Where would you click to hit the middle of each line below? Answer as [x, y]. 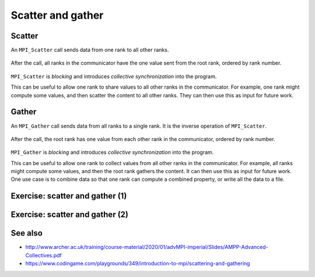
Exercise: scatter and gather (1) [69, 196]
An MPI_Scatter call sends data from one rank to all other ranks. [90, 50]
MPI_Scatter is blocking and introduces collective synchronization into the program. [114, 76]
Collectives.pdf [44, 255]
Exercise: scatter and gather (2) [69, 215]
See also [27, 233]
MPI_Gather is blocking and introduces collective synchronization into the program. [112, 152]
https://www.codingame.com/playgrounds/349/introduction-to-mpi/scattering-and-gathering [138, 264]
